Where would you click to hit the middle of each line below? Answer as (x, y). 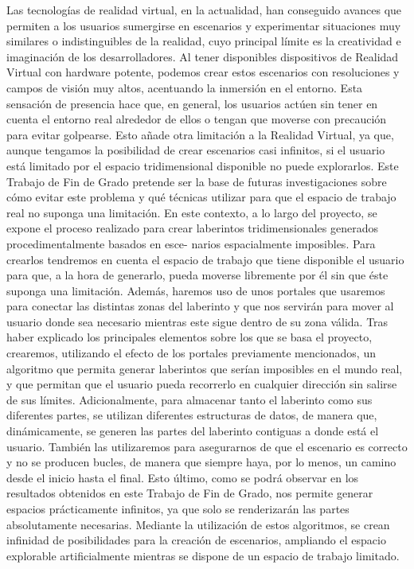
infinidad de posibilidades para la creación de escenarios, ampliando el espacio (196, 540)
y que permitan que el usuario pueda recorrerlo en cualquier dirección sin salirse (202, 384)
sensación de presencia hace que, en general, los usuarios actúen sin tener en (192, 103)
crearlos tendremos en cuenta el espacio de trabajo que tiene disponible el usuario (205, 259)
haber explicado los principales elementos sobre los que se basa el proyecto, (189, 337)
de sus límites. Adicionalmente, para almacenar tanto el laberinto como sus (189, 399)
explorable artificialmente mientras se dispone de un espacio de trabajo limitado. (203, 555)
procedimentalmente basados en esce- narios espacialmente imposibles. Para (191, 243)
